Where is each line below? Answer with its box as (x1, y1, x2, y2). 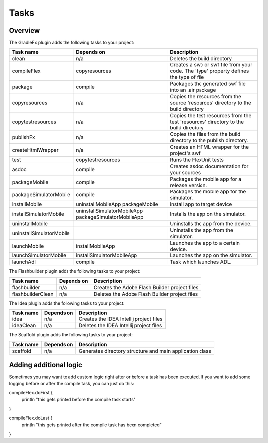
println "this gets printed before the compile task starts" (21, 397, 136, 403)
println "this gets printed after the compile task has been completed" (21, 422, 162, 428)
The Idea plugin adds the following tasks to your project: (9, 300, 125, 306)
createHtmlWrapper (12, 147, 59, 154)
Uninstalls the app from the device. (170, 220, 252, 227)
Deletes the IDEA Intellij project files (78, 322, 162, 329)
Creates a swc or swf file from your (170, 62, 253, 68)
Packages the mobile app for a (170, 176, 242, 183)
